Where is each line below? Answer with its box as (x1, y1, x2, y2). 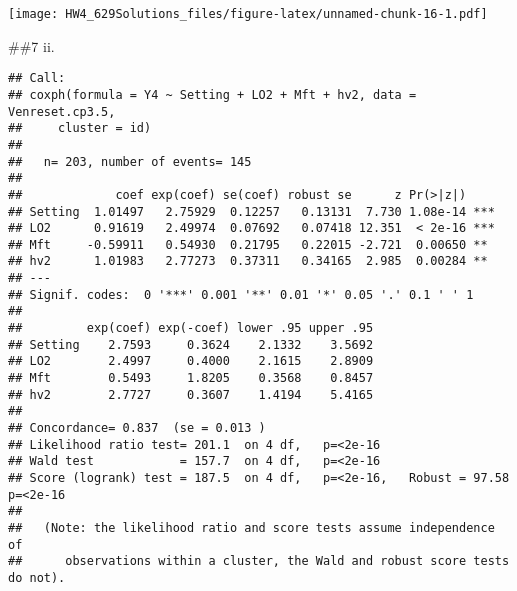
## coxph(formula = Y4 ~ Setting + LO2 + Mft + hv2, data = (8, 87, 417, 102)
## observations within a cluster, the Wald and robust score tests (8, 554, 510, 569)
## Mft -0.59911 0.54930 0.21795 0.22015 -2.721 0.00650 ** (8, 237, 488, 252)
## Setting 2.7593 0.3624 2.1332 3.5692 (8, 337, 374, 352)
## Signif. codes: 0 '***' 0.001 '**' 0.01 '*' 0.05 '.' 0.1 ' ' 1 (8, 287, 474, 302)
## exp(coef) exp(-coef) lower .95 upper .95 (8, 321, 374, 336)
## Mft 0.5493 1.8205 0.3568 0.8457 (8, 371, 374, 386)
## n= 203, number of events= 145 (8, 154, 252, 169)
